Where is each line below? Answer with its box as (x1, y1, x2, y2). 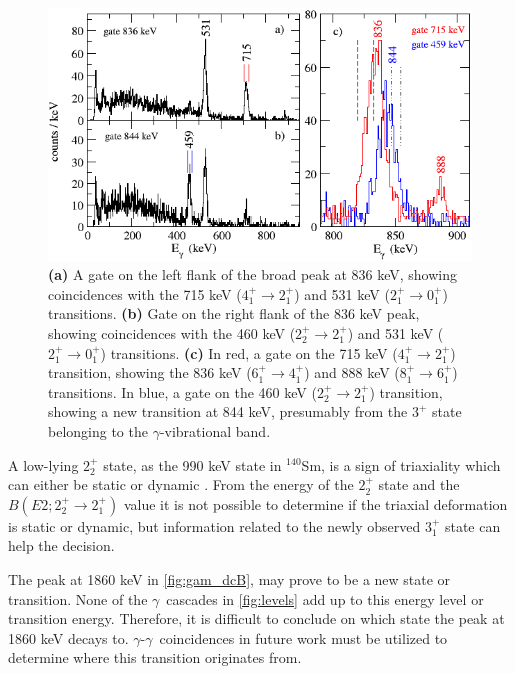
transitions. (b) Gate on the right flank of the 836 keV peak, (48, 303, 420, 324)
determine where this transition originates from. (8, 647, 302, 668)
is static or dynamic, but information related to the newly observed (8, 515, 421, 536)
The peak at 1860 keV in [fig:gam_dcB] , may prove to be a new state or (8, 568, 451, 589)
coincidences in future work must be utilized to (159, 627, 448, 648)
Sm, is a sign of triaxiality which (301, 454, 501, 475)
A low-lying (8, 454, 79, 475)
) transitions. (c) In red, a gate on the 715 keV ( (100, 342, 398, 363)
